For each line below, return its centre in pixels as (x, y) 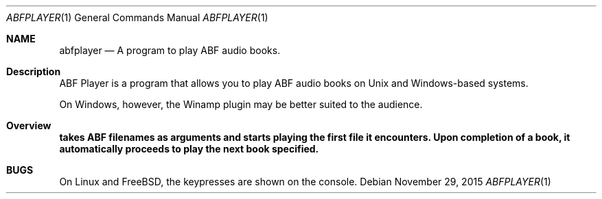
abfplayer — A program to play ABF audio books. (170, 50)
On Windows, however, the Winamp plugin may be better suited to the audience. (241, 104)
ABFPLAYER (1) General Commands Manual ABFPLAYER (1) (137, 17)
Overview (29, 125)
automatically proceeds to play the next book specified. (189, 149)
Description (34, 71)
